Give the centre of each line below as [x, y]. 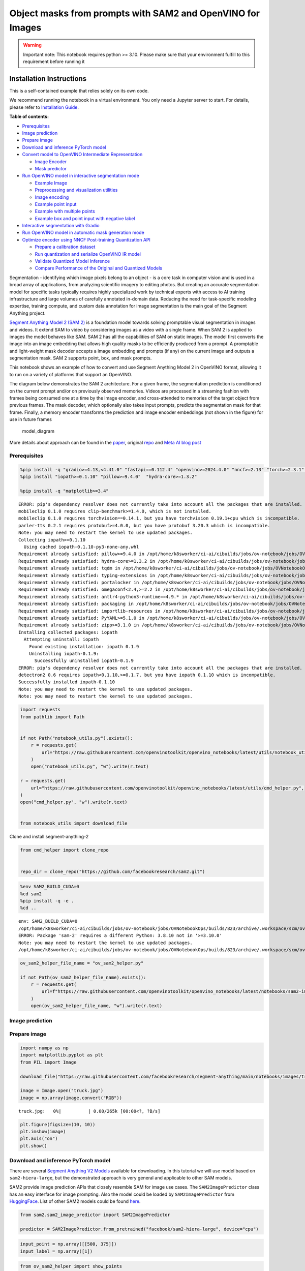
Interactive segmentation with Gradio [61, 226]
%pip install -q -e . [47, 901]
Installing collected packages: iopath [68, 632]
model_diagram [38, 431]
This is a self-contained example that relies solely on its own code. [79, 91]
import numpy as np [44, 1048]
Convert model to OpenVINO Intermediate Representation [82, 155]
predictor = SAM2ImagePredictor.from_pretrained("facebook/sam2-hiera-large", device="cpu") [139, 1229]
